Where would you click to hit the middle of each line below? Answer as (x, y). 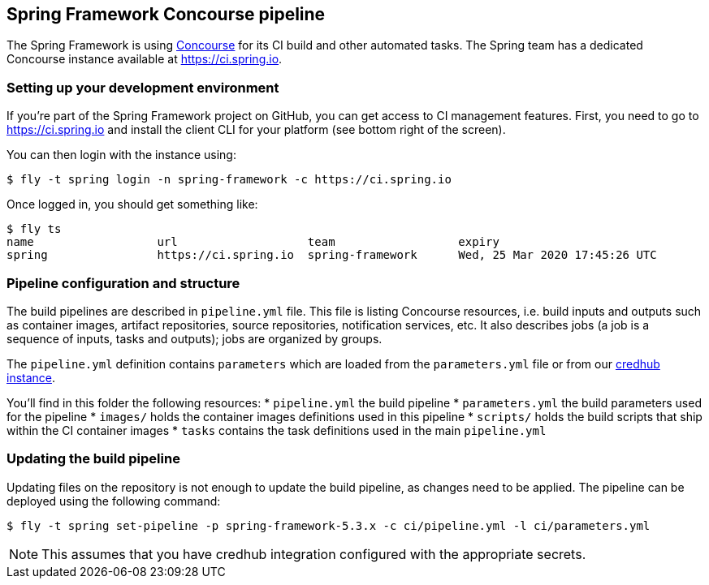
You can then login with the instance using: (121, 155)
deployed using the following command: (114, 501)
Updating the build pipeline (93, 459)
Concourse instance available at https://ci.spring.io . (145, 59)
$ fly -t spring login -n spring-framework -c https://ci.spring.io (229, 180)
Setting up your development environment (143, 87)
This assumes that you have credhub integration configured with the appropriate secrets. (314, 554)
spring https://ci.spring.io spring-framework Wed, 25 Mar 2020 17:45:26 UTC (332, 255)
